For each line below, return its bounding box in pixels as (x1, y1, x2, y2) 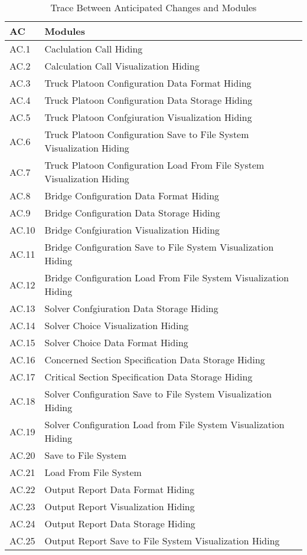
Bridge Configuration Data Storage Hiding (44, 206, 220, 219)
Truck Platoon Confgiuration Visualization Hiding (44, 110, 252, 124)
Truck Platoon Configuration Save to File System (44, 127, 249, 141)
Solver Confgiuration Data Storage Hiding (44, 301, 218, 315)
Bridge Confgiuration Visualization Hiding (44, 223, 220, 237)
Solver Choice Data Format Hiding (44, 336, 188, 349)
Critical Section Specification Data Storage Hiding (44, 370, 253, 383)
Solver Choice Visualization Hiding (44, 318, 189, 332)
